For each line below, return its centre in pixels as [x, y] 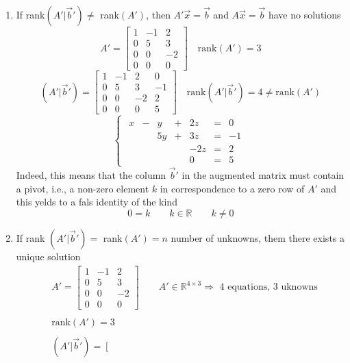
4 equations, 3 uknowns [268, 287]
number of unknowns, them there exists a [258, 237]
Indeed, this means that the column [91, 175]
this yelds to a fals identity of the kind [97, 202]
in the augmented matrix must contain [263, 175]
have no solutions [304, 14]
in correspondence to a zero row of [232, 188]
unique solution [48, 256]
